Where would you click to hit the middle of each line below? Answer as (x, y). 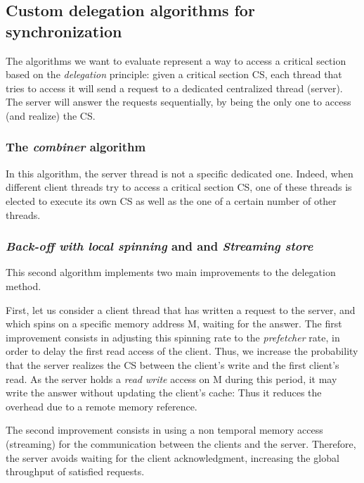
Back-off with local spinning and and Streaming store (160, 246)
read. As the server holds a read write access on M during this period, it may (171, 378)
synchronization (64, 31)
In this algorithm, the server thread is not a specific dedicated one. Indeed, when (180, 173)
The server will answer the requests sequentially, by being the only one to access (178, 102)
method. (24, 286)
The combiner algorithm (76, 147)
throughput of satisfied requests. (75, 471)
